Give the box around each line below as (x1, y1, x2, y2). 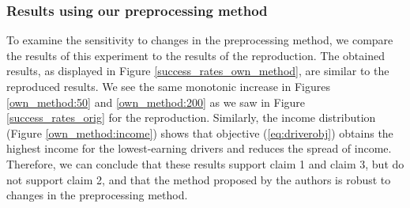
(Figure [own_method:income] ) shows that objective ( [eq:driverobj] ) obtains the (6, 124, 393, 141)
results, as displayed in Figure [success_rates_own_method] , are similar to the (6, 62, 389, 79)
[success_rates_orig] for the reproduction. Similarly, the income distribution (6, 109, 376, 126)
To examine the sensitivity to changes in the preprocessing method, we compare (6, 32, 393, 48)
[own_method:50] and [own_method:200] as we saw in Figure (6, 93, 306, 110)
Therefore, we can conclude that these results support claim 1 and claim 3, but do (6, 155, 404, 172)
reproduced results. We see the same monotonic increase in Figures (6, 78, 330, 94)
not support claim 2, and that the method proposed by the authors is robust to (6, 171, 391, 187)
